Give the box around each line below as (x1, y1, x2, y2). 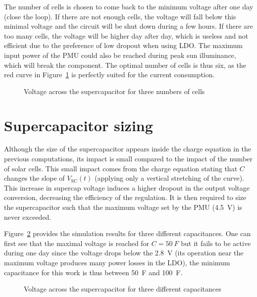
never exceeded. (4, 211, 51, 222)
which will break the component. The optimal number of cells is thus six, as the (4, 59, 246, 70)
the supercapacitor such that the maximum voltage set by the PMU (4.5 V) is (4, 202, 242, 212)
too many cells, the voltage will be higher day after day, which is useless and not (4, 30, 249, 41)
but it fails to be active (181, 238, 251, 248)
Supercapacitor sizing (4, 115, 153, 135)
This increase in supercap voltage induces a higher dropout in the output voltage (4, 182, 250, 193)
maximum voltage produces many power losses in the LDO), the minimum (4, 257, 230, 267)
